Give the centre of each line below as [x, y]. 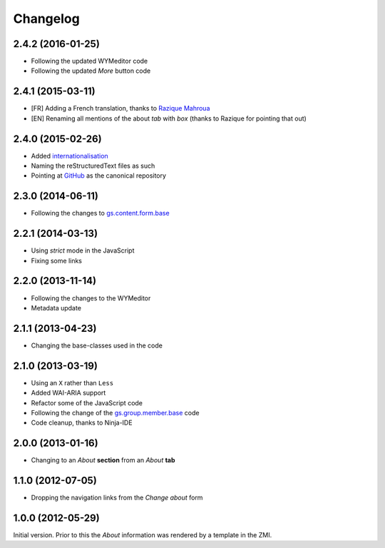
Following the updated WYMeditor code [89, 61]
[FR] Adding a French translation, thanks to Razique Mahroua [120, 108]
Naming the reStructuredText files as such [93, 166]
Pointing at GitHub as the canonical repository [99, 176]
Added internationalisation [70, 156]
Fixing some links [56, 260]
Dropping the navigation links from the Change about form [117, 498]
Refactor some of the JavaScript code [87, 402]
